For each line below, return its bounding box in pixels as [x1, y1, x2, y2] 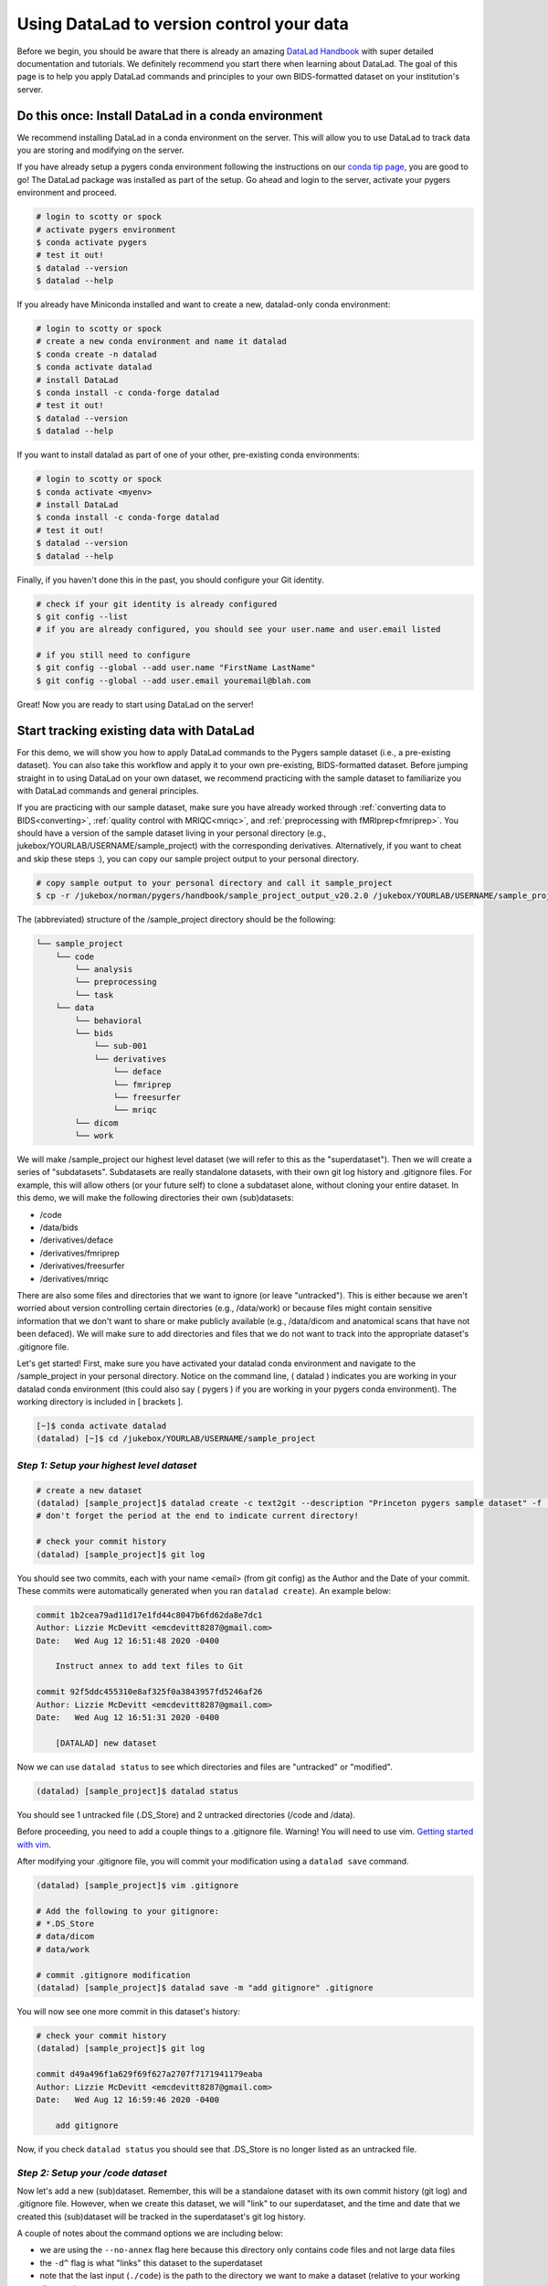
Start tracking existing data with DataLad [16, 722, 255, 738]
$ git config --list [36, 611, 128, 622]
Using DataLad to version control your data [16, 14, 349, 34]
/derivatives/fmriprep [39, 1247, 120, 1258]
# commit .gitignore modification [36, 1970, 191, 1980]
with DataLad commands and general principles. [16, 785, 200, 796]
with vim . [16, 1839, 52, 1850]
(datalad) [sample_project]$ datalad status [36, 1786, 239, 1796]
